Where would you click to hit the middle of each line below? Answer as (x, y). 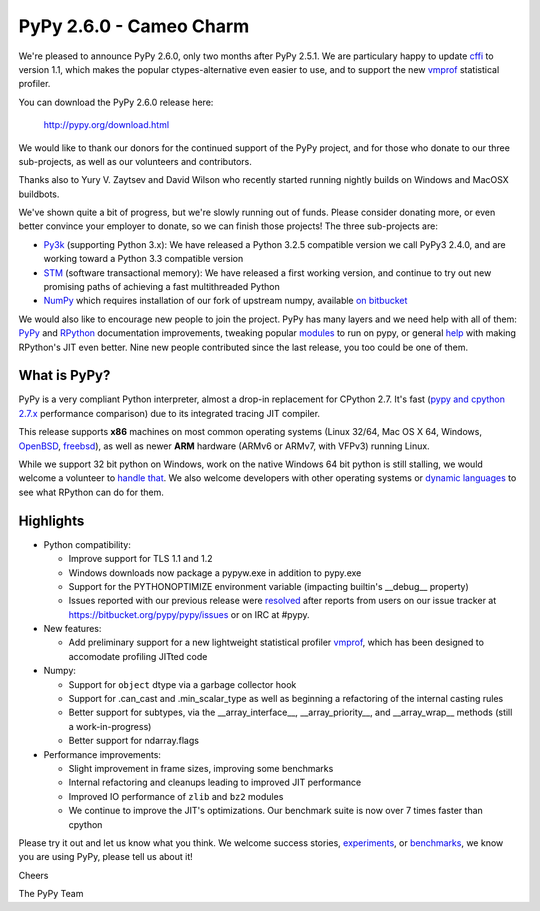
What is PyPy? (64, 375)
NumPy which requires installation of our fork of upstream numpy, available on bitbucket (225, 301)
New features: (72, 629)
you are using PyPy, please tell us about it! (106, 857)
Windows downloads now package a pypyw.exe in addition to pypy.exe (215, 572)
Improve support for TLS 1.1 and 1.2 (140, 559)
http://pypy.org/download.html (106, 125)
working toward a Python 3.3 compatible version (143, 259)
